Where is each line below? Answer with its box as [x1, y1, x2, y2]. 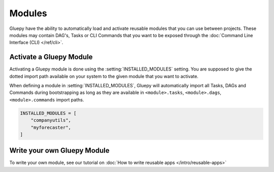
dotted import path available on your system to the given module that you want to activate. [9, 73, 199, 79]
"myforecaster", [30, 124, 71, 130]
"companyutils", [30, 117, 71, 123]
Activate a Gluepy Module [9, 53, 93, 61]
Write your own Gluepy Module [9, 146, 110, 155]
